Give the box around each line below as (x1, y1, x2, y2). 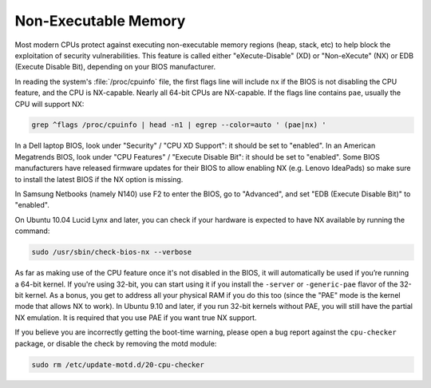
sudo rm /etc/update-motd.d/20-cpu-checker (31, 360, 205, 369)
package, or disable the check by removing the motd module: (14, 339, 217, 348)
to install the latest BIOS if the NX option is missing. (14, 174, 184, 184)
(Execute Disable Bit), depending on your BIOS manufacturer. (14, 62, 215, 72)
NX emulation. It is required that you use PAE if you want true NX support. (14, 312, 257, 323)
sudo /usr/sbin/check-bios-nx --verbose (31, 247, 192, 257)
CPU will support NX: (14, 99, 85, 109)
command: (14, 226, 50, 236)
